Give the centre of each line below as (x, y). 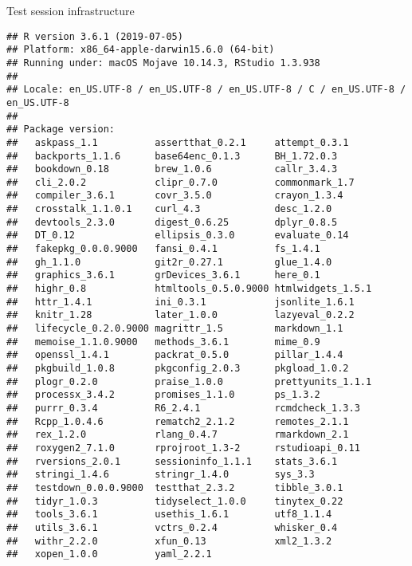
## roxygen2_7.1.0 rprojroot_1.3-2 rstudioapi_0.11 (183, 448)
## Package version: (61, 130)
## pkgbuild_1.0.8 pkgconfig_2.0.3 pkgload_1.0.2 (178, 368)
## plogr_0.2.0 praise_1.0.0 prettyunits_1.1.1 (189, 381)
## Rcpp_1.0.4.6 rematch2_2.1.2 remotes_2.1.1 (178, 421)
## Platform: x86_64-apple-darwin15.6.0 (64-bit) (141, 50)
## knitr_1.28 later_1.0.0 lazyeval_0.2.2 (180, 315)
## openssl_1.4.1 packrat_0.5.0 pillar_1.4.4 (175, 355)
